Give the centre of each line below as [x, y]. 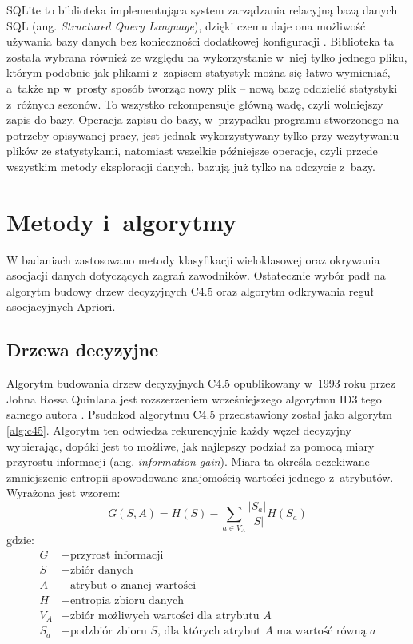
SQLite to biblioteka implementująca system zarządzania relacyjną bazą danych [202, 10]
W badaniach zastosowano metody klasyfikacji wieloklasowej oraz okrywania [193, 259]
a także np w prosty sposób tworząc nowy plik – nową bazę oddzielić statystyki [202, 87]
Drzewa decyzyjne [83, 350]
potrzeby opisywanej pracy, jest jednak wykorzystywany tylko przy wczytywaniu [203, 135]
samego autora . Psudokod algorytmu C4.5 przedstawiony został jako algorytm [199, 414]
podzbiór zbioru [108, 632]
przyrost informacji [117, 555]
